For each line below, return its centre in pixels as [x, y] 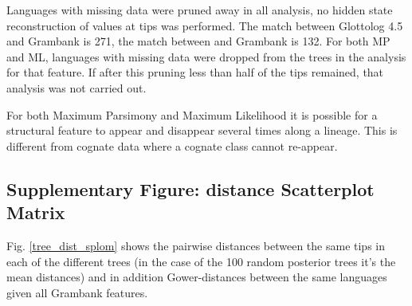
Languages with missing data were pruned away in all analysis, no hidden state [200, 10]
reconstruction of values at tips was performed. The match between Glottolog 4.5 [205, 25]
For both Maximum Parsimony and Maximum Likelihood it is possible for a [192, 114]
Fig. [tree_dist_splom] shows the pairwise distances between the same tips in [196, 245]
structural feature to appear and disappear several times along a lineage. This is [202, 130]
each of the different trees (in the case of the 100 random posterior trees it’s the [201, 261]
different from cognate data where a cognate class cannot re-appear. [172, 145]
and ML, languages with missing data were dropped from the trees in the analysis [206, 56]
